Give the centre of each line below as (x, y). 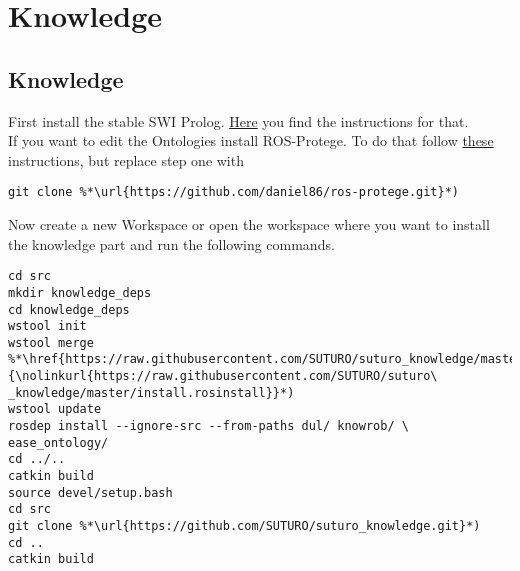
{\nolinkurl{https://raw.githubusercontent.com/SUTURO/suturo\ (223, 376)
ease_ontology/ (58, 442)
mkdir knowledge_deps (80, 292)
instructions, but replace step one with (126, 159)
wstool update (55, 409)
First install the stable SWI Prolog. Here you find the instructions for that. (238, 120)
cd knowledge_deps (69, 309)
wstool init (47, 326)
